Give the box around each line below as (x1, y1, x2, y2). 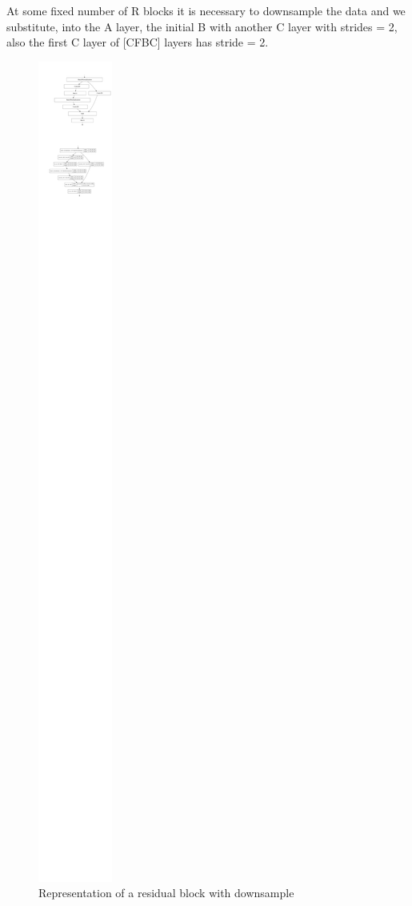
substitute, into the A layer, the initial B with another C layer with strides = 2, (6, 18, 398, 34)
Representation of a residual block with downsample (38, 884, 294, 901)
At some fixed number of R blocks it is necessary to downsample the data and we (6, 2, 406, 18)
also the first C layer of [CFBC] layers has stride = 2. (6, 34, 269, 50)
